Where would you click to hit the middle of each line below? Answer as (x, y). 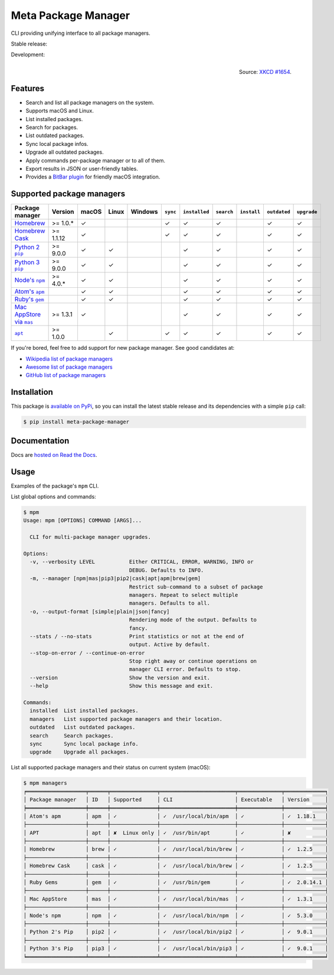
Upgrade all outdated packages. (65, 152)
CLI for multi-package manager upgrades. (91, 537)
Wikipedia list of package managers (69, 359)
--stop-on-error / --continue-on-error (87, 653)
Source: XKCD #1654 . (265, 71)
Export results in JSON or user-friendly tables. (82, 168)
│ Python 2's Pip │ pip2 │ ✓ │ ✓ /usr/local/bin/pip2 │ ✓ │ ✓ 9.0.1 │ (176, 932)
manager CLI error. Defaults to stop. (185, 669)
